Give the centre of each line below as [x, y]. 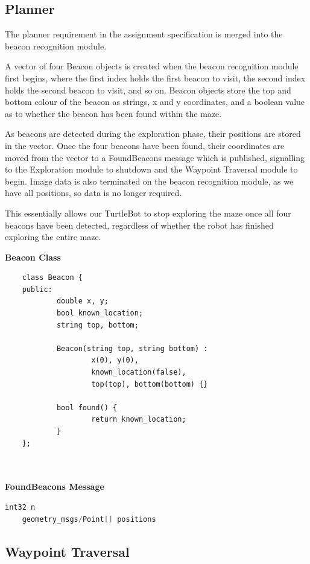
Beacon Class [33, 257]
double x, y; [82, 301]
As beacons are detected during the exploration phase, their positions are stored [153, 134]
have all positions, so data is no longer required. [93, 193]
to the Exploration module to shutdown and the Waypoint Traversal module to [151, 169]
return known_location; [139, 420]
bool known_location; [100, 313]
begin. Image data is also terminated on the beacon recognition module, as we [149, 181]
